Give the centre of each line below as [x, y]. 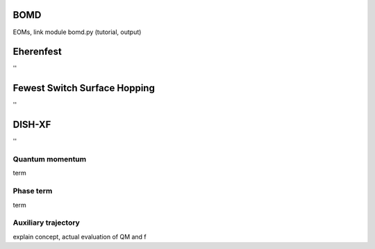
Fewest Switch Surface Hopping [84, 88]
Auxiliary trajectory [46, 223]
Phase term [33, 191]
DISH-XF [32, 125]
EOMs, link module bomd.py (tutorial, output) [77, 32]
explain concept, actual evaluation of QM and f [80, 236]
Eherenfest [37, 52]
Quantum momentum [50, 159]
